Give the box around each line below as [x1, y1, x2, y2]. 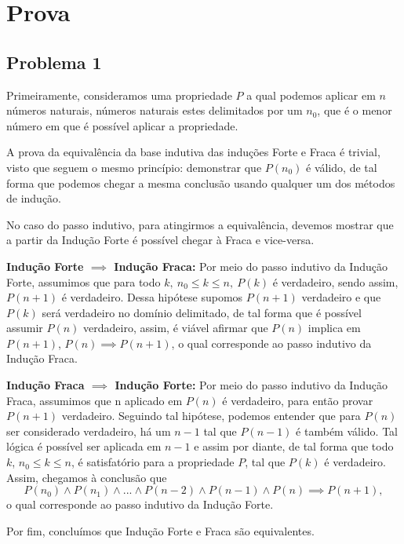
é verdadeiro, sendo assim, [272, 273, 399, 290]
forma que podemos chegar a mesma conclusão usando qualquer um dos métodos [6, 174, 395, 191]
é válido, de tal [306, 159, 377, 175]
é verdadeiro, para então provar [222, 392, 373, 408]
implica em [308, 319, 361, 336]
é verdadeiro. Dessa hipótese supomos [61, 289, 243, 305]
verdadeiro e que [301, 289, 381, 305]
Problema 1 [6, 49, 102, 74]
